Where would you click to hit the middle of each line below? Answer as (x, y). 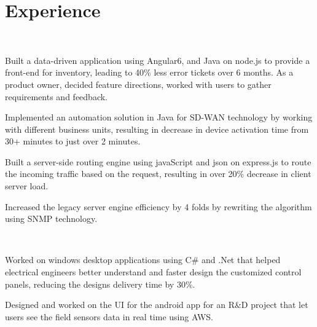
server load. (27, 186)
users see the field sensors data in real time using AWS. (109, 316)
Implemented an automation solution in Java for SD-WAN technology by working (159, 117)
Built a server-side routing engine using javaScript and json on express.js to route (158, 161)
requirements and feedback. (56, 96)
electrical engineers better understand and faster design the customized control (153, 272)
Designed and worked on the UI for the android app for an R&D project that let (157, 305)
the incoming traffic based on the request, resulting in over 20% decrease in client (158, 174)
